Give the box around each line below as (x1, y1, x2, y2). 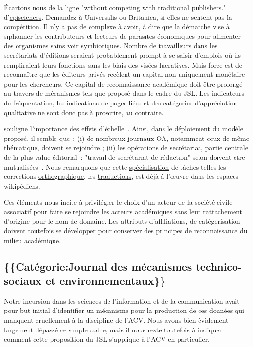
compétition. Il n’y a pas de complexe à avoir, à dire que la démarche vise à (4, 21, 230, 32)
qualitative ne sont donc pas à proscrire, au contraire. (4, 107, 163, 117)
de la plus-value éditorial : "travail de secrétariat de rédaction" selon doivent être (4, 152, 245, 162)
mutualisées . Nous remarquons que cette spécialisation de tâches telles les (4, 161, 226, 172)
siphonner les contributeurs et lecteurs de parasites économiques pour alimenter (4, 31, 241, 41)
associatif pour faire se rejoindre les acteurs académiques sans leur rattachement (4, 206, 243, 216)
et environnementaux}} (45, 273, 166, 288)
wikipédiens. (4, 180, 40, 191)
